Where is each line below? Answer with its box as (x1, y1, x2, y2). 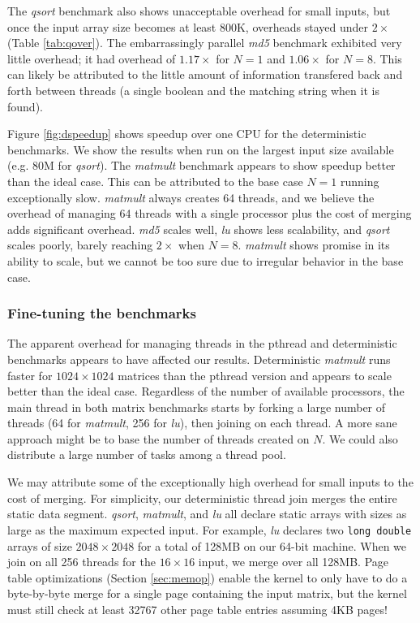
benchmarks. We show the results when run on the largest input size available (7, 141, 394, 158)
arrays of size (7, 537, 72, 554)
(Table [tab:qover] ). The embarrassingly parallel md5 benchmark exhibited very (7, 34, 402, 51)
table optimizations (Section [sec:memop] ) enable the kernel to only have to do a (7, 569, 408, 586)
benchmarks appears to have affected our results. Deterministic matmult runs (7, 350, 391, 367)
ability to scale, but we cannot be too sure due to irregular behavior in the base (7, 252, 404, 269)
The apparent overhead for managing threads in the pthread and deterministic (7, 335, 397, 352)
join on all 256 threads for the (7, 553, 156, 570)
